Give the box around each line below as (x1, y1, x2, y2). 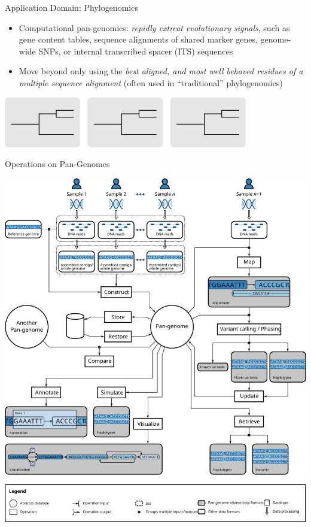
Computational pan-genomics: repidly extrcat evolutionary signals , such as (19, 21, 290, 34)
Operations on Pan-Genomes (5, 158, 110, 170)
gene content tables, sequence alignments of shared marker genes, (19, 33, 258, 46)
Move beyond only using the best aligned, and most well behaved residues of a (19, 65, 303, 77)
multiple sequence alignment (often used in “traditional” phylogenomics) (19, 76, 283, 89)
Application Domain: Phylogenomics (5, 1, 138, 13)
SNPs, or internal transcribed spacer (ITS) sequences (38, 44, 233, 57)
